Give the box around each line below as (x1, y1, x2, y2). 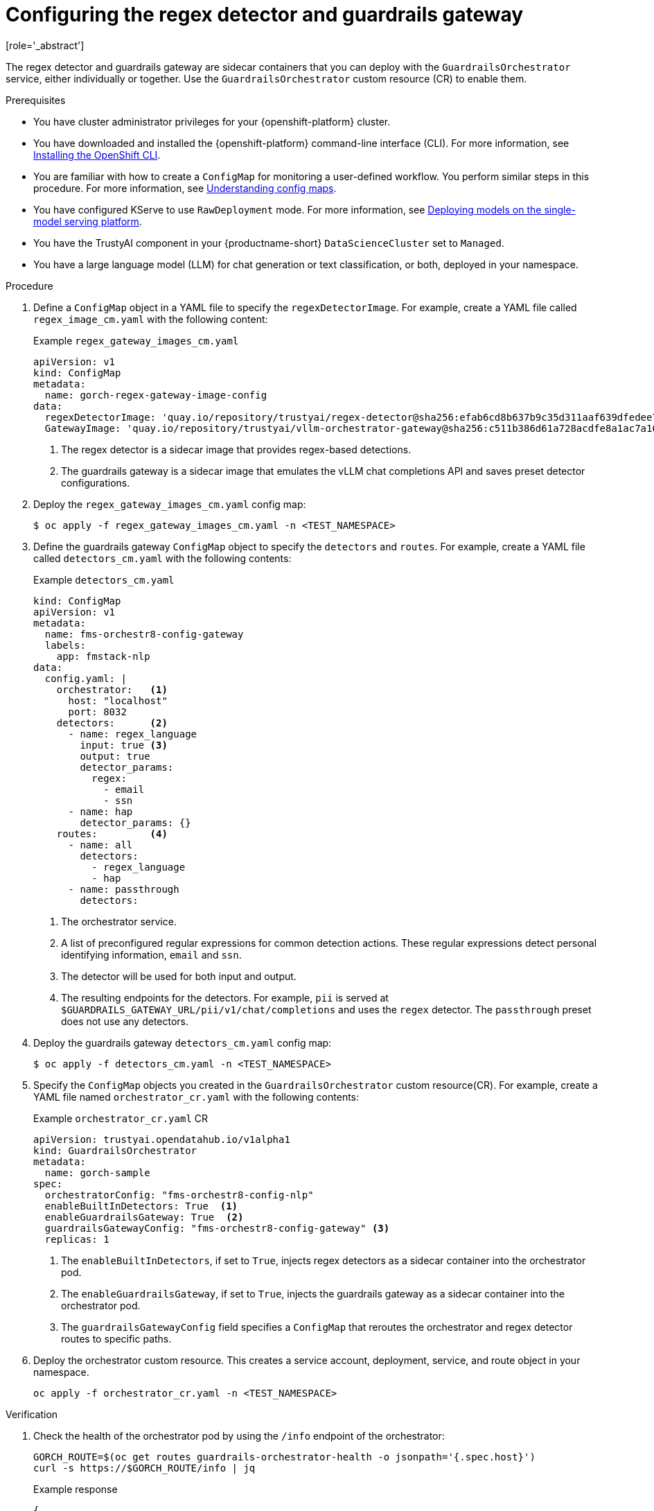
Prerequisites (6, 94, 66, 106)
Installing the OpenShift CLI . (33, 148, 161, 161)
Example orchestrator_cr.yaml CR (33, 1112, 209, 1124)
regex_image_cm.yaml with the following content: (33, 313, 268, 325)
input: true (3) (80, 739, 168, 751)
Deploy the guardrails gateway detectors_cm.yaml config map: (33, 1036, 332, 1049)
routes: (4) (56, 828, 168, 839)
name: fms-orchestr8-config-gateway (44, 628, 244, 640)
